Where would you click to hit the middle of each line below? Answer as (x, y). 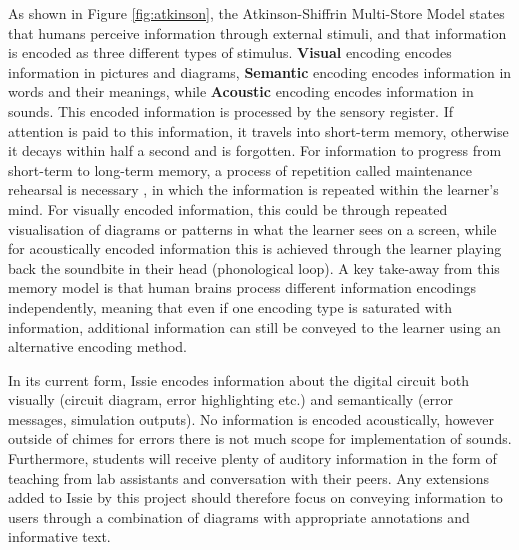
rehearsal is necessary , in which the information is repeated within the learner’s (253, 189)
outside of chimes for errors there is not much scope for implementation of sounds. (260, 438)
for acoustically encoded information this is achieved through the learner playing (255, 248)
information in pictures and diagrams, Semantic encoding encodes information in (260, 71)
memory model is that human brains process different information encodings (242, 287)
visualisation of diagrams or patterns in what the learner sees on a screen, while (252, 228)
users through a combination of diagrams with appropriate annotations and (239, 516)
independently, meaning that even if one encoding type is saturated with (230, 306)
